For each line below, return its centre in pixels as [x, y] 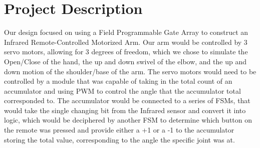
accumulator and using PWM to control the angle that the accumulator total [122, 90]
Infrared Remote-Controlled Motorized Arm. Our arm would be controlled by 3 [126, 42]
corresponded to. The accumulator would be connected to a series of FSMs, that [127, 100]
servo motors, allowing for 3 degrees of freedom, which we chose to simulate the [126, 52]
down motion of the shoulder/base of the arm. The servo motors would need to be [130, 71]
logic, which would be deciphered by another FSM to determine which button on [128, 120]
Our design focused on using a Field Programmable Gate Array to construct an [126, 32]
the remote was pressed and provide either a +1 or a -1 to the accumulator [119, 130]
